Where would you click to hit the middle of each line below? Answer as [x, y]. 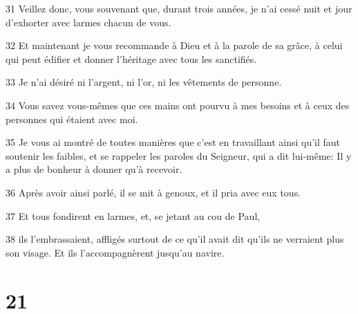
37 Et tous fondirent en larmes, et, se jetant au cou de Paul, [133, 215]
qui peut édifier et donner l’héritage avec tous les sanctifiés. [131, 58]
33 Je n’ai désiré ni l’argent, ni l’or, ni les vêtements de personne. [144, 82]
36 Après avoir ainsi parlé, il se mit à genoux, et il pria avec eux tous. [153, 192]
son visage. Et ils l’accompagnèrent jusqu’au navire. [115, 252]
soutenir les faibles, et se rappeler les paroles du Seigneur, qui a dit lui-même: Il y [179, 155]
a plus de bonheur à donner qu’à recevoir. [94, 169]
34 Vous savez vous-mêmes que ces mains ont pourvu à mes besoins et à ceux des [178, 105]
